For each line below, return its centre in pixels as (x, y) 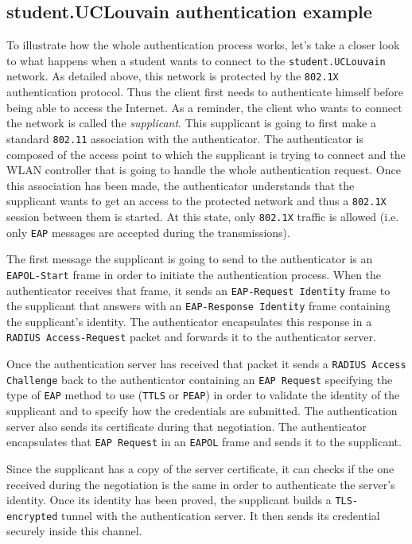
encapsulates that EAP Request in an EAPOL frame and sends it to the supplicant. (204, 442)
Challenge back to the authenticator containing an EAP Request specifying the (200, 379)
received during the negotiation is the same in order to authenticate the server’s (201, 484)
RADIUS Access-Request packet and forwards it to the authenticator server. (191, 337)
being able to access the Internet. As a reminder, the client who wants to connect (204, 107)
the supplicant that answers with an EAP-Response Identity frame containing (198, 306)
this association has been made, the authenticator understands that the (181, 185)
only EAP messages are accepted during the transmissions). (148, 232)
